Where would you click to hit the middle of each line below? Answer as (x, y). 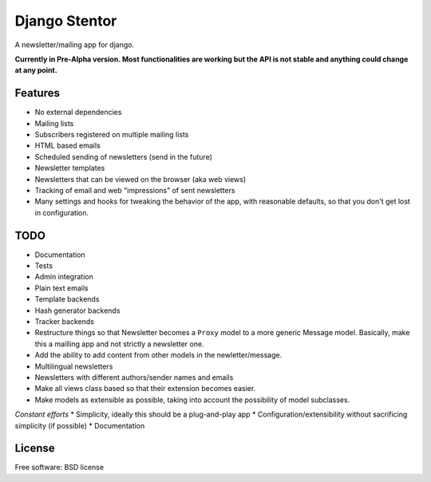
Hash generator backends (77, 310)
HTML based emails (68, 146)
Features (37, 93)
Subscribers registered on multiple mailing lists (112, 135)
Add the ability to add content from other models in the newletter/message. (158, 355)
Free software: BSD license (59, 468)
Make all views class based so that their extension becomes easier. (145, 389)
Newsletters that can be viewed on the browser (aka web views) (140, 179)
